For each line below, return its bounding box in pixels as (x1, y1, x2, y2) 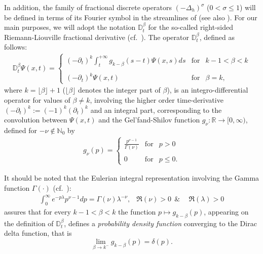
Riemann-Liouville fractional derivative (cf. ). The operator (4, 31, 189, 42)
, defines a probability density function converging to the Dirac (64, 218, 257, 228)
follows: (4, 41, 27, 52)
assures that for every (4, 206, 71, 217)
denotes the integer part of (78, 84, 161, 95)
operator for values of (4, 95, 70, 105)
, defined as (199, 31, 235, 42)
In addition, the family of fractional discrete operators (4, 2, 172, 12)
